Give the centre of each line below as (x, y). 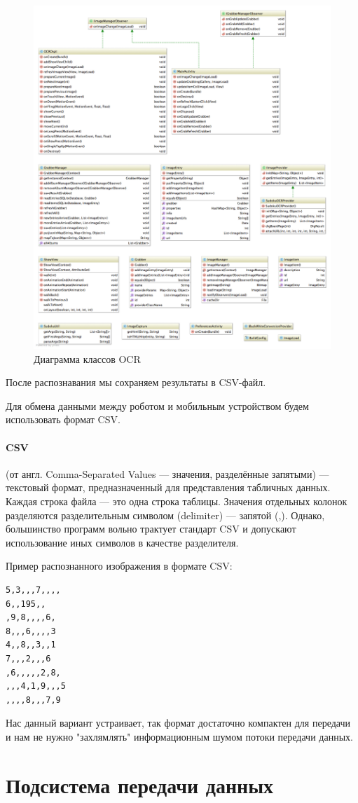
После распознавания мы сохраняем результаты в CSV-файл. (136, 382)
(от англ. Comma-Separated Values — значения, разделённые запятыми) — (167, 473)
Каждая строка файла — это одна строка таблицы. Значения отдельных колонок (177, 501)
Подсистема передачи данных (140, 784)
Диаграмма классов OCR (87, 358)
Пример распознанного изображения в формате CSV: (119, 566)
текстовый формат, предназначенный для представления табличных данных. (168, 487)
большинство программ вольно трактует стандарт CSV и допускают (151, 529)
